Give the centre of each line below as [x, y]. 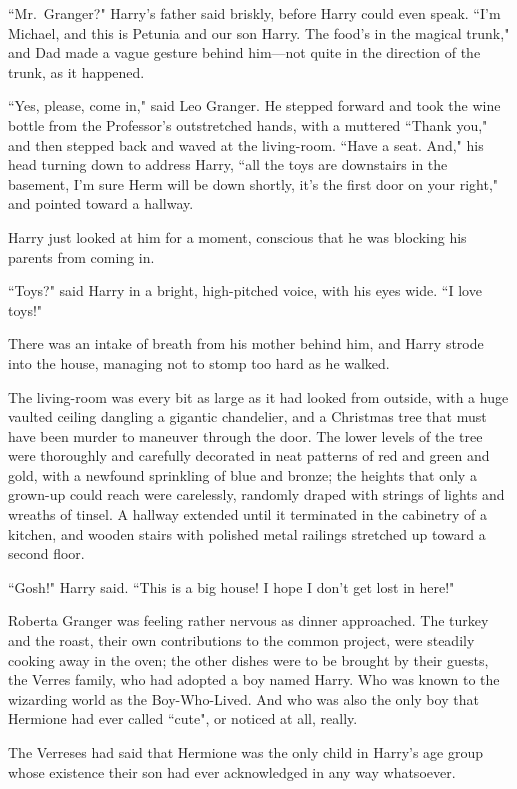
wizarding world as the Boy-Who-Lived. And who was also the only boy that [243, 698]
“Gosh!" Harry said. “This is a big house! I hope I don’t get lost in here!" [231, 586]
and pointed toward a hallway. [101, 203]
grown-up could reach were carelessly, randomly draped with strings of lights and [256, 494]
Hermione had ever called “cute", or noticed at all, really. [183, 718]
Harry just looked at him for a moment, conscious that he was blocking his [237, 236]
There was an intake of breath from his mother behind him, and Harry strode [246, 343]
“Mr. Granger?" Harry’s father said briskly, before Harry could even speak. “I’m [254, 13]
